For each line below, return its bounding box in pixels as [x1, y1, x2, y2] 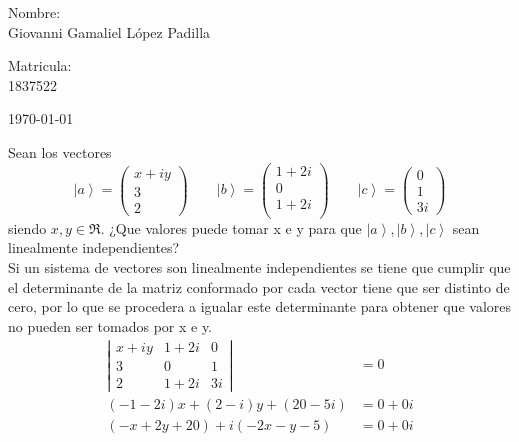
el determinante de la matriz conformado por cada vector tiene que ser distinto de [8, 276, 510, 297]
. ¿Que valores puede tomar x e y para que [100, 217, 362, 238]
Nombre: [8, 2, 61, 22]
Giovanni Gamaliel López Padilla [8, 21, 211, 42]
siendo [8, 217, 47, 238]
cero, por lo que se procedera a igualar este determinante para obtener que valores [8, 296, 511, 317]
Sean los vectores [8, 141, 112, 162]
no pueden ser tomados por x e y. [8, 315, 213, 336]
